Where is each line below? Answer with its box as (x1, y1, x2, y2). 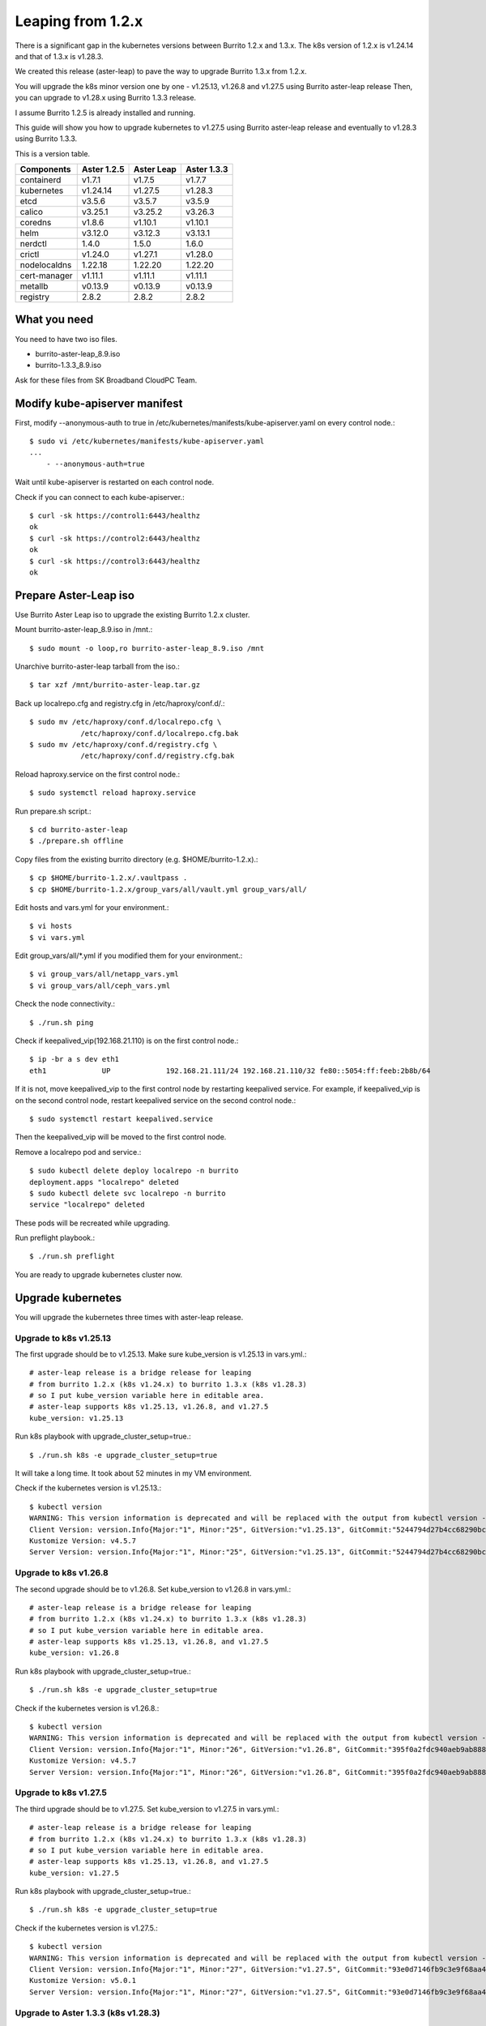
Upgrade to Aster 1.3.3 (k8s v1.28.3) (15, 2007, 160, 2018)
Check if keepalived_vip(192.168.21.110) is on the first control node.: (15, 1036, 239, 1045)
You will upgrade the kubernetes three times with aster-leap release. (15, 1312, 244, 1322)
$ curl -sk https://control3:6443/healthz (29, 556, 201, 566)
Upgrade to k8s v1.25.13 (15, 1332, 112, 1344)
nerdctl (19, 238, 48, 250)
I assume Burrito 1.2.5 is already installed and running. (15, 108, 196, 118)
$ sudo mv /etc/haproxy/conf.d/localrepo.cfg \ (29, 717, 222, 727)
